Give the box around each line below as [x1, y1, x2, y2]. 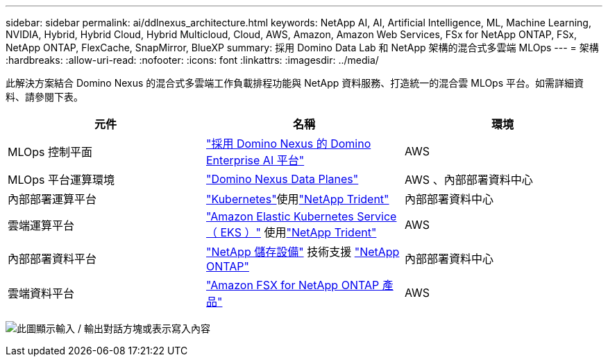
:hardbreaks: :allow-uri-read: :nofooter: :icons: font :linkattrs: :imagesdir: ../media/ [6, 54, 379, 66]
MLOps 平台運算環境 [8, 173, 115, 187]
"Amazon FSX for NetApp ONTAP [205, 278, 380, 292]
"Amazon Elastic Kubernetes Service [205, 209, 397, 223]
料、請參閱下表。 [6, 91, 83, 103]
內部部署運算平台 [8, 192, 97, 206]
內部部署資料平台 [8, 252, 97, 266]
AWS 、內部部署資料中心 [404, 173, 533, 187]
